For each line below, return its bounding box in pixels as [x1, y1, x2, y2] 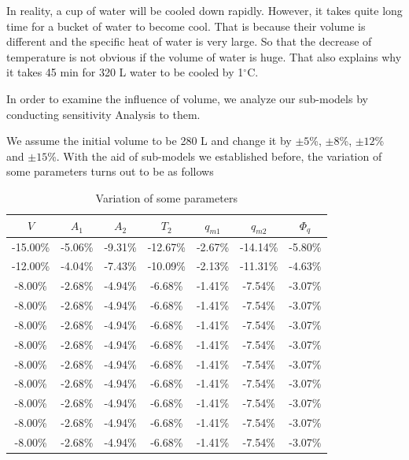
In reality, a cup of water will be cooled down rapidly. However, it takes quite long [6, 2, 403, 18]
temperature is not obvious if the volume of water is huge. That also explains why [6, 48, 402, 65]
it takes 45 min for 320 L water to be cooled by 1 [6, 64, 244, 80]
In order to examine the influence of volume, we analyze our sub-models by [6, 90, 368, 106]
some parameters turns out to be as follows [6, 163, 214, 180]
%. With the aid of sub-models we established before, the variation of [47, 147, 382, 164]
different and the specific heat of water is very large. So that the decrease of [6, 33, 372, 50]
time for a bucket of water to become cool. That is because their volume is [6, 17, 366, 34]
